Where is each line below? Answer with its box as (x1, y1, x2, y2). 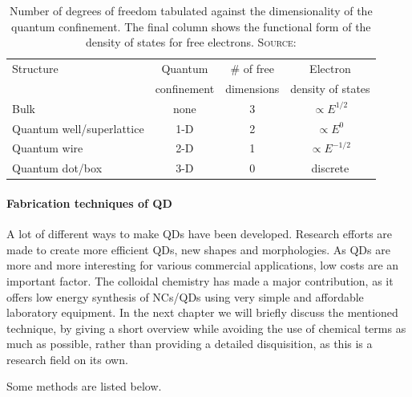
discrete (311, 160, 349, 176)
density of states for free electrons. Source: (85, 34, 297, 51)
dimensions (225, 79, 280, 96)
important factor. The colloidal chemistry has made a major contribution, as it (6, 272, 394, 289)
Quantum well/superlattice (12, 120, 144, 136)
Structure (12, 60, 59, 77)
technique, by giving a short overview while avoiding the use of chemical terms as (6, 319, 406, 336)
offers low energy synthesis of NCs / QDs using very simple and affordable (6, 288, 364, 305)
